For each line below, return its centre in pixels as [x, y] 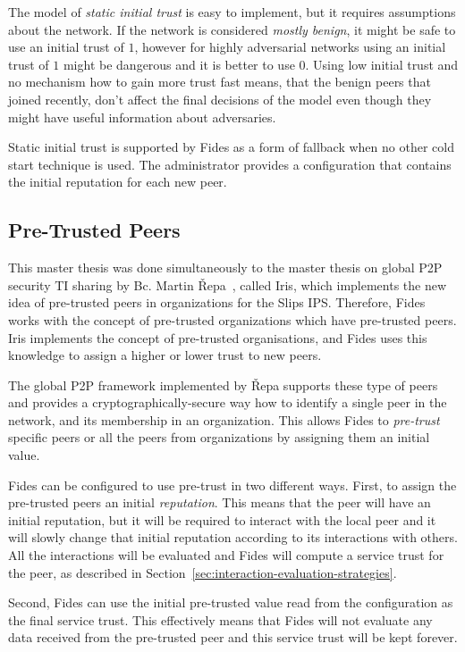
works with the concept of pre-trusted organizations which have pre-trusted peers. [232, 319]
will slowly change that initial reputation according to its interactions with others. [233, 537]
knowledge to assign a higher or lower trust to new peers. [165, 355]
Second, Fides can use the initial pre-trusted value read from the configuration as [231, 602]
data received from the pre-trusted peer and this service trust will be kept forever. [233, 637]
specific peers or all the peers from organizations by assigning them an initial [219, 437]
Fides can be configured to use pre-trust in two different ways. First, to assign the [232, 485]
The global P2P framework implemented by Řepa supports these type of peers [223, 385]
